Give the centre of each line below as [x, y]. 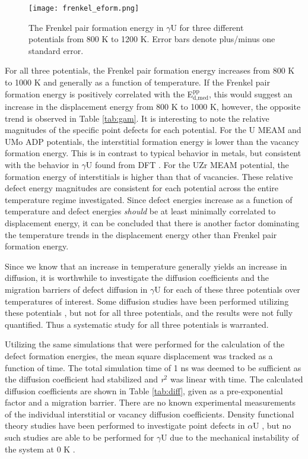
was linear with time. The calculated [236, 379]
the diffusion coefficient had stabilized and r [85, 379]
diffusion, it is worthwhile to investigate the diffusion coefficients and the [137, 278]
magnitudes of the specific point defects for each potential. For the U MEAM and [153, 130]
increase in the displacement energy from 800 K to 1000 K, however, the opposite [153, 107]
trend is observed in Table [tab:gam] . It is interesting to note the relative [137, 118]
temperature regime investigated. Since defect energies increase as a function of [149, 199]
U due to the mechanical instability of [230, 437]
